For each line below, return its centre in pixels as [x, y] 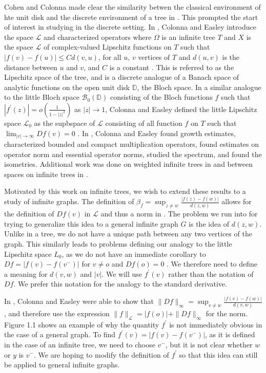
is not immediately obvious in [216, 324]
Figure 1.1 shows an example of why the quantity [82, 324]
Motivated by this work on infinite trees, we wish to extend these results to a [125, 191]
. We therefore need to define [212, 264]
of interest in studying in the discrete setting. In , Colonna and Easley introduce [130, 27]
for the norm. [227, 313]
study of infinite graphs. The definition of [69, 201]
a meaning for [26, 273]
